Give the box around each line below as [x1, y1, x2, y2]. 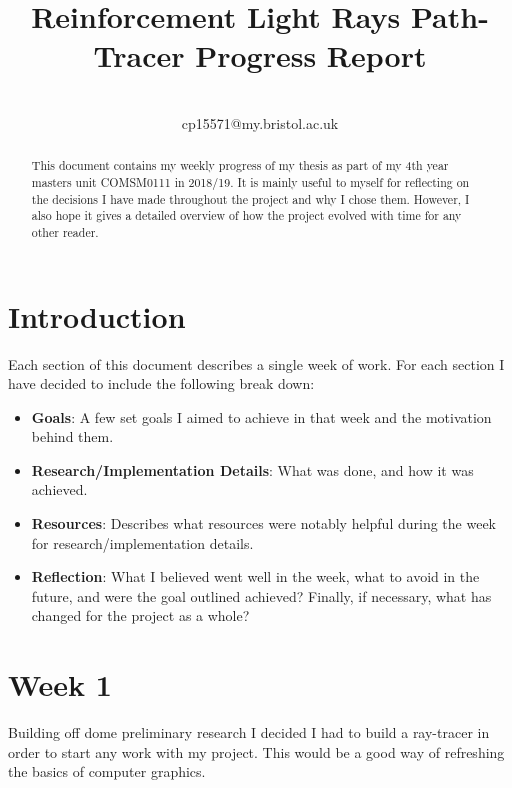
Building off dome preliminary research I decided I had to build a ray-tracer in [8, 722, 490, 743]
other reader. [31, 223, 99, 240]
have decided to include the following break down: [8, 373, 315, 394]
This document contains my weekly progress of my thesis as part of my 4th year [31, 157, 449, 174]
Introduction [8, 295, 186, 336]
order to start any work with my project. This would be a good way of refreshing [8, 741, 505, 762]
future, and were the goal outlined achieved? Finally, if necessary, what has [31, 585, 492, 606]
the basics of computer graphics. [8, 761, 206, 782]
